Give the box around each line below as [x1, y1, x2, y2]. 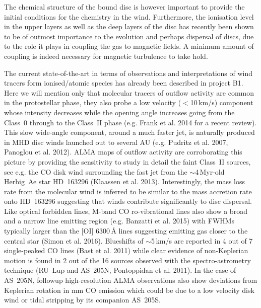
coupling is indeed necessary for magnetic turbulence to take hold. [4, 50, 208, 61]
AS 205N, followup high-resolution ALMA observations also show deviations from [4, 275, 257, 285]
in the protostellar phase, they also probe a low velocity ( [4, 97, 181, 108]
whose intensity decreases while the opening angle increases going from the [4, 107, 235, 117]
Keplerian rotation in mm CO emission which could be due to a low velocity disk [4, 284, 254, 295]
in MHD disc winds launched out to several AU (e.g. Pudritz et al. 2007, [4, 136, 228, 147]
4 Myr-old [195, 166, 225, 177]
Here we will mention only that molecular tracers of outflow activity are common [4, 87, 254, 98]
